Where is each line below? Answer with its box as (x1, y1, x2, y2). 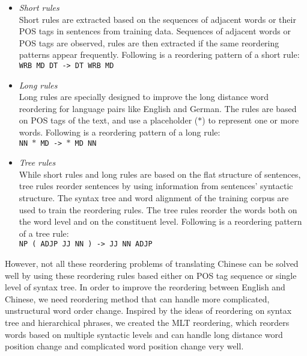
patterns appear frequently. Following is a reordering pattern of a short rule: (19, 48, 300, 61)
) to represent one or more (202, 114, 299, 126)
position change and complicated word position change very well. (5, 340, 244, 352)
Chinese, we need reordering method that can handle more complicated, (5, 292, 270, 305)
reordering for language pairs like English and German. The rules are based (19, 102, 297, 114)
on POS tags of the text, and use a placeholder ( (19, 114, 198, 126)
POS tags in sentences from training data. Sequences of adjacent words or (19, 25, 291, 37)
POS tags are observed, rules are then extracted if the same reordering (19, 36, 279, 49)
